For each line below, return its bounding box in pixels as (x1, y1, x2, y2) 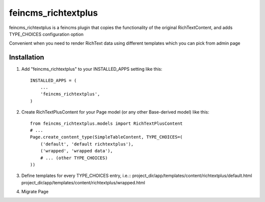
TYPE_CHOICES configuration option (9, 31, 84, 37)
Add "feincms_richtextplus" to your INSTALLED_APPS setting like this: (21, 66, 162, 72)
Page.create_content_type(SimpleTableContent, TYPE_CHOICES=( (30, 134, 183, 140)
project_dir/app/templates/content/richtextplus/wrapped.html (21, 179, 145, 185)
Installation (9, 53, 44, 61)
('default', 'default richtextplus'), (40, 141, 134, 147)
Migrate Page (21, 189, 49, 195)
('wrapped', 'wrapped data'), (40, 148, 113, 154)
